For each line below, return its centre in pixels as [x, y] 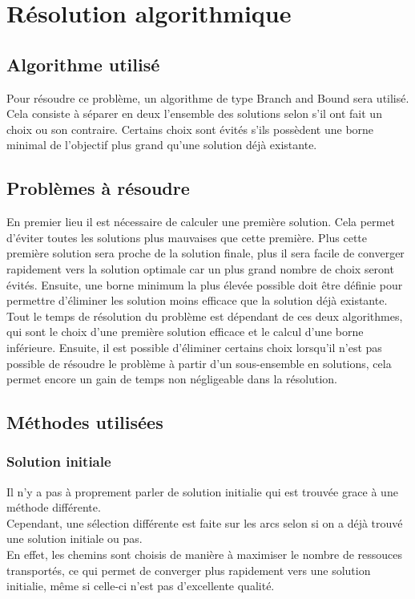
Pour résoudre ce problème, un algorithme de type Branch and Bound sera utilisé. [208, 97]
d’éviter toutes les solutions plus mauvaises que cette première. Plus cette [187, 237]
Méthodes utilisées [85, 422]
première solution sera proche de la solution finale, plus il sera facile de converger [205, 253]
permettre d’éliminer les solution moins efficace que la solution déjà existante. [197, 300]
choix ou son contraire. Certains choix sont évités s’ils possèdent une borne [190, 129]
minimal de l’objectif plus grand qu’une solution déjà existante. [162, 145]
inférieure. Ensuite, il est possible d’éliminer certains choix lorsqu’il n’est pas [194, 347]
